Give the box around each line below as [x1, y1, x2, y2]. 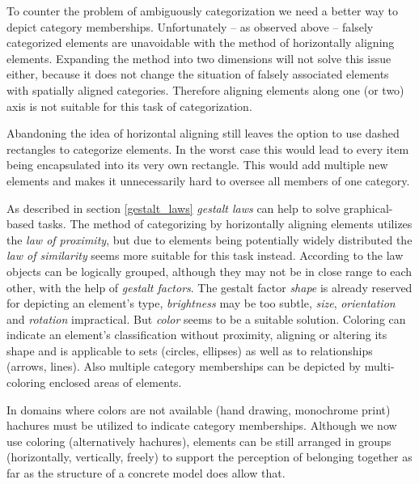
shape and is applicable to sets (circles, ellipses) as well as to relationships [6, 342, 373, 359]
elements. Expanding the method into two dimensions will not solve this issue [6, 49, 391, 66]
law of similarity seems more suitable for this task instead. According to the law [6, 247, 404, 264]
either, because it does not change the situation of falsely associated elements [6, 66, 389, 83]
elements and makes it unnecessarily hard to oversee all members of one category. [6, 172, 410, 189]
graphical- [343, 199, 393, 216]
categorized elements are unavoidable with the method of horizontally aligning [6, 34, 395, 51]
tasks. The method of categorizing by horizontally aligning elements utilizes [37, 215, 413, 232]
